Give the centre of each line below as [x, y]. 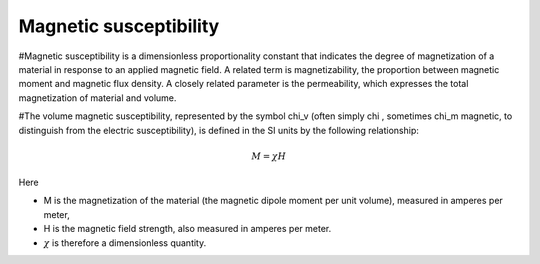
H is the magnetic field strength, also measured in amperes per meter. [187, 229]
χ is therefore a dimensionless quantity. [125, 242]
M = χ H [269, 156]
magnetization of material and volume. [97, 97]
